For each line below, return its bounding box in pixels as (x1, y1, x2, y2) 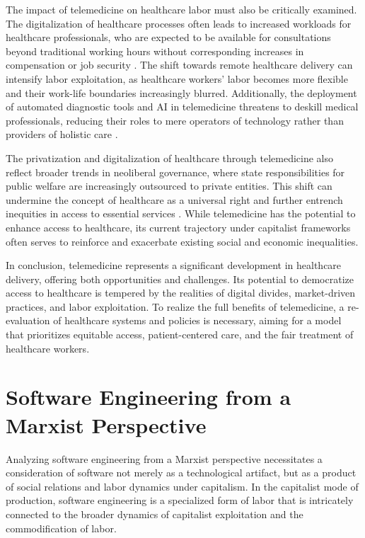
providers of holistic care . (6, 127, 118, 142)
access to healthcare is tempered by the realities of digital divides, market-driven (6, 285, 356, 300)
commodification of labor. (6, 520, 117, 535)
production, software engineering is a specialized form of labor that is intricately (6, 493, 354, 508)
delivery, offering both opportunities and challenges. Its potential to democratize (6, 271, 354, 286)
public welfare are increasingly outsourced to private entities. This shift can (6, 178, 332, 193)
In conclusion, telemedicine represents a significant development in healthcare (6, 258, 342, 273)
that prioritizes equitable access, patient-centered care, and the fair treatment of (6, 327, 354, 342)
